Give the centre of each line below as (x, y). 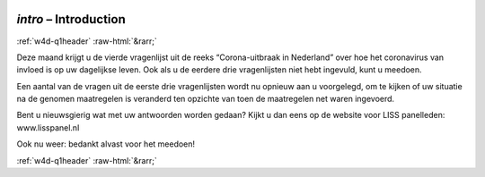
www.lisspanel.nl (48, 127)
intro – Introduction (71, 19)
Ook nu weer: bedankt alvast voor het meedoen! (106, 144)
